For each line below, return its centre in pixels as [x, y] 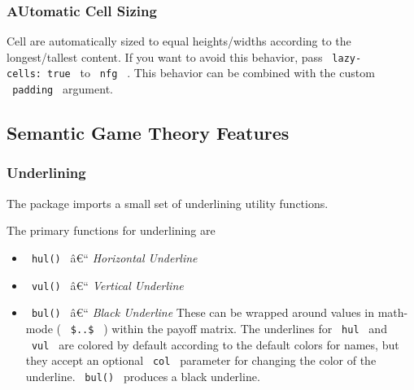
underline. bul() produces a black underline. [143, 376]
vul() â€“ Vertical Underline [107, 285]
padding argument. [63, 89]
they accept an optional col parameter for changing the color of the [201, 360]
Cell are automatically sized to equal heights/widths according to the [179, 41]
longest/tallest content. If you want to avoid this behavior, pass [165, 56]
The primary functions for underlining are [111, 230]
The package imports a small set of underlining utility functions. [168, 203]
